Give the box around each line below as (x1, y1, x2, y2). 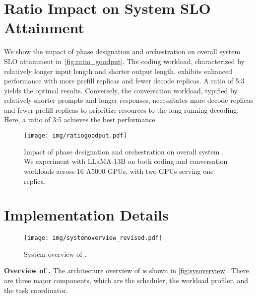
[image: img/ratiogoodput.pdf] (24, 132, 127, 140)
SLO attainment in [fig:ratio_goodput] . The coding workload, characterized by (4, 56, 245, 66)
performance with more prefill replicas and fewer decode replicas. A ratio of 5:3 (4, 75, 245, 86)
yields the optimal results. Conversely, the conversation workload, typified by (4, 85, 238, 95)
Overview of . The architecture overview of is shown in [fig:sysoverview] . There (4, 265, 249, 276)
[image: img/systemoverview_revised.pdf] (24, 234, 163, 242)
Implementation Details (4, 205, 169, 225)
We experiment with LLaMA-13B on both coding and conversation (24, 156, 228, 166)
